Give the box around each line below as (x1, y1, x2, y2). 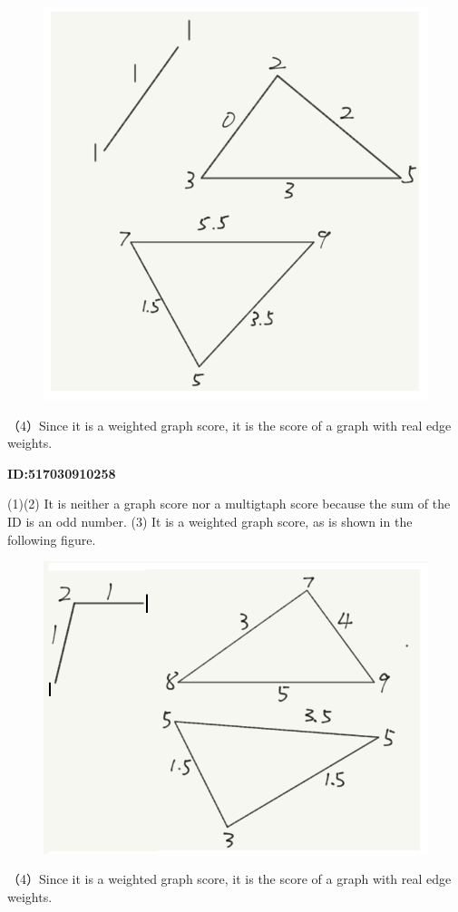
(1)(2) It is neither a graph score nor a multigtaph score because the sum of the (7, 494, 451, 513)
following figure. (7, 529, 96, 548)
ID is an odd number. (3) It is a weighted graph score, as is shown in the (7, 512, 413, 531)
